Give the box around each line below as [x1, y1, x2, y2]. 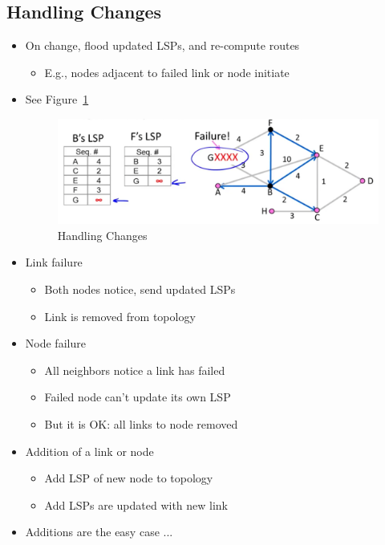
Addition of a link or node [25, 442, 154, 459]
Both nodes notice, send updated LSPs [44, 281, 236, 298]
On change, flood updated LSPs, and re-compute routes [25, 37, 300, 54]
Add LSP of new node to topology [44, 470, 213, 486]
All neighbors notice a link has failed [44, 361, 225, 378]
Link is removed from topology [44, 307, 196, 324]
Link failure [25, 254, 83, 270]
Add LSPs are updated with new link [44, 496, 229, 513]
